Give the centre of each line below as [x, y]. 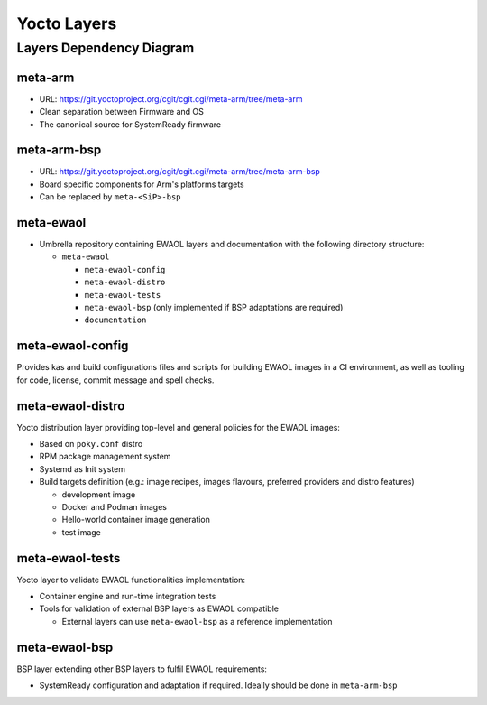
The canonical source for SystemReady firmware [130, 124]
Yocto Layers [67, 23]
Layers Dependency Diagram [106, 48]
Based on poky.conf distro [91, 444]
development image [99, 494]
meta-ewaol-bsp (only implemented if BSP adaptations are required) [214, 308]
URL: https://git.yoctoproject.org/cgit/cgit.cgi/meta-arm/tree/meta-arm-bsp [179, 172]
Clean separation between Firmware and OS [122, 112]
